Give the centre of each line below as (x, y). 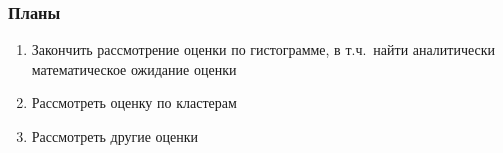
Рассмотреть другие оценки (115, 136)
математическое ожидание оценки (134, 68)
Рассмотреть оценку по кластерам (134, 102)
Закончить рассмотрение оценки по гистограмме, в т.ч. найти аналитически (263, 49)
